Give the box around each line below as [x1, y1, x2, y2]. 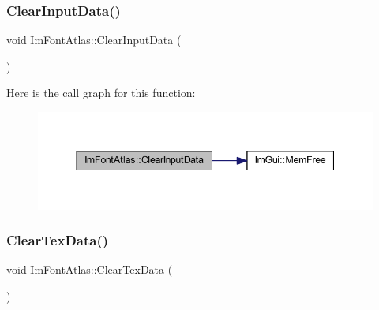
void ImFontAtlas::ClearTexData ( [6, 261, 173, 278]
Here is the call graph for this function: [6, 84, 196, 101]
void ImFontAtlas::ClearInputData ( [6, 32, 182, 48]
